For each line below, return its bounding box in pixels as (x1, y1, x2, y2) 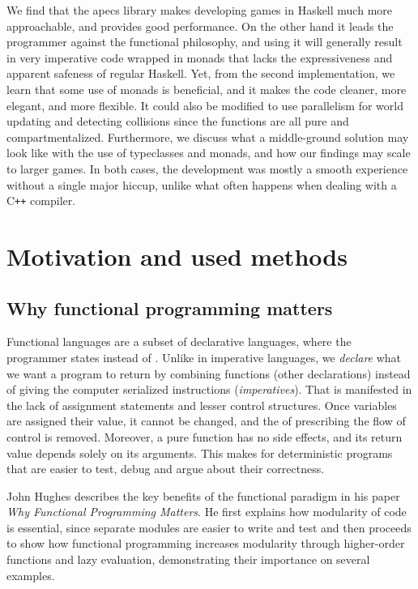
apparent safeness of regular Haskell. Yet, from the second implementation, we (6, 65, 395, 82)
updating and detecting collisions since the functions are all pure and (6, 113, 349, 130)
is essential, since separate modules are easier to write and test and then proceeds (6, 519, 412, 536)
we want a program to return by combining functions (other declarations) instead (6, 365, 411, 382)
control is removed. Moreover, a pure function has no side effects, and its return (6, 428, 403, 445)
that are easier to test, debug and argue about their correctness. (6, 460, 325, 477)
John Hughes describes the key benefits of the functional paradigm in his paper (6, 487, 400, 504)
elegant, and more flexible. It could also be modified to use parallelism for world (6, 96, 403, 113)
